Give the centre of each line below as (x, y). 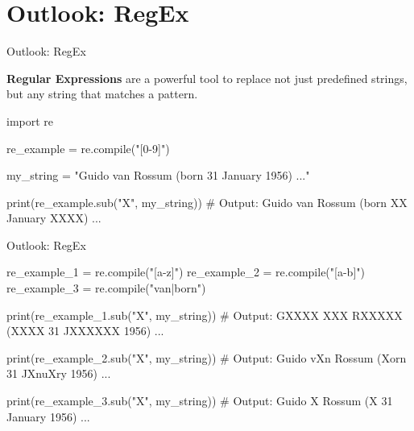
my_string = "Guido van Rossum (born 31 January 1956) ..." (158, 175)
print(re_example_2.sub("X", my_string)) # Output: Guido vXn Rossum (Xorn (207, 357)
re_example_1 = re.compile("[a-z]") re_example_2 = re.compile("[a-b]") (186, 272)
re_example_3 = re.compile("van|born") (106, 288)
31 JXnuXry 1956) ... (59, 373)
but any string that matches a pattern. (102, 94)
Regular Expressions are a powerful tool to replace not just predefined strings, (207, 78)
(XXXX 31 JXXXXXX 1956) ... (85, 331)
